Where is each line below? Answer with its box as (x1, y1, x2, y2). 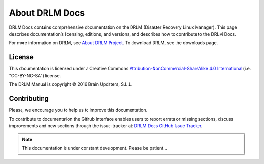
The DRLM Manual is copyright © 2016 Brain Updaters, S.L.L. (9, 82, 132, 87)
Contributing (9, 94, 49, 102)
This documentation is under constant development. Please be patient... (22, 145, 167, 151)
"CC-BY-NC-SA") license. (9, 72, 61, 78)
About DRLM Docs (9, 7, 85, 18)
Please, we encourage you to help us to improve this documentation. (9, 107, 148, 113)
